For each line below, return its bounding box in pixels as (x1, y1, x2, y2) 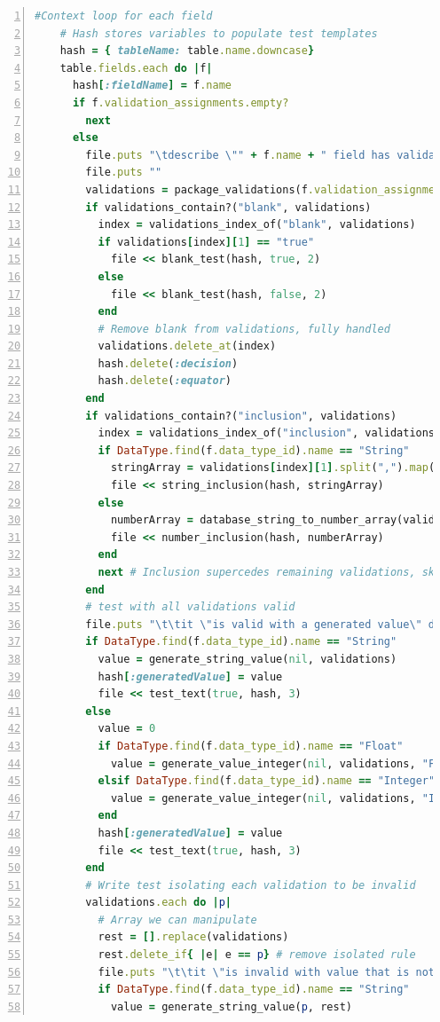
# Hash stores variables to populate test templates (59, 27, 378, 40)
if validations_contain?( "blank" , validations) (85, 200, 372, 214)
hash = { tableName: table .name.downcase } (59, 44, 315, 58)
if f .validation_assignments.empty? (72, 96, 289, 109)
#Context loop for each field (35, 10, 213, 22)
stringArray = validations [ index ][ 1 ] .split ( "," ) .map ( (110, 461, 436, 475)
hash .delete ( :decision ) (98, 357, 239, 370)
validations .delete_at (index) (98, 340, 277, 353)
